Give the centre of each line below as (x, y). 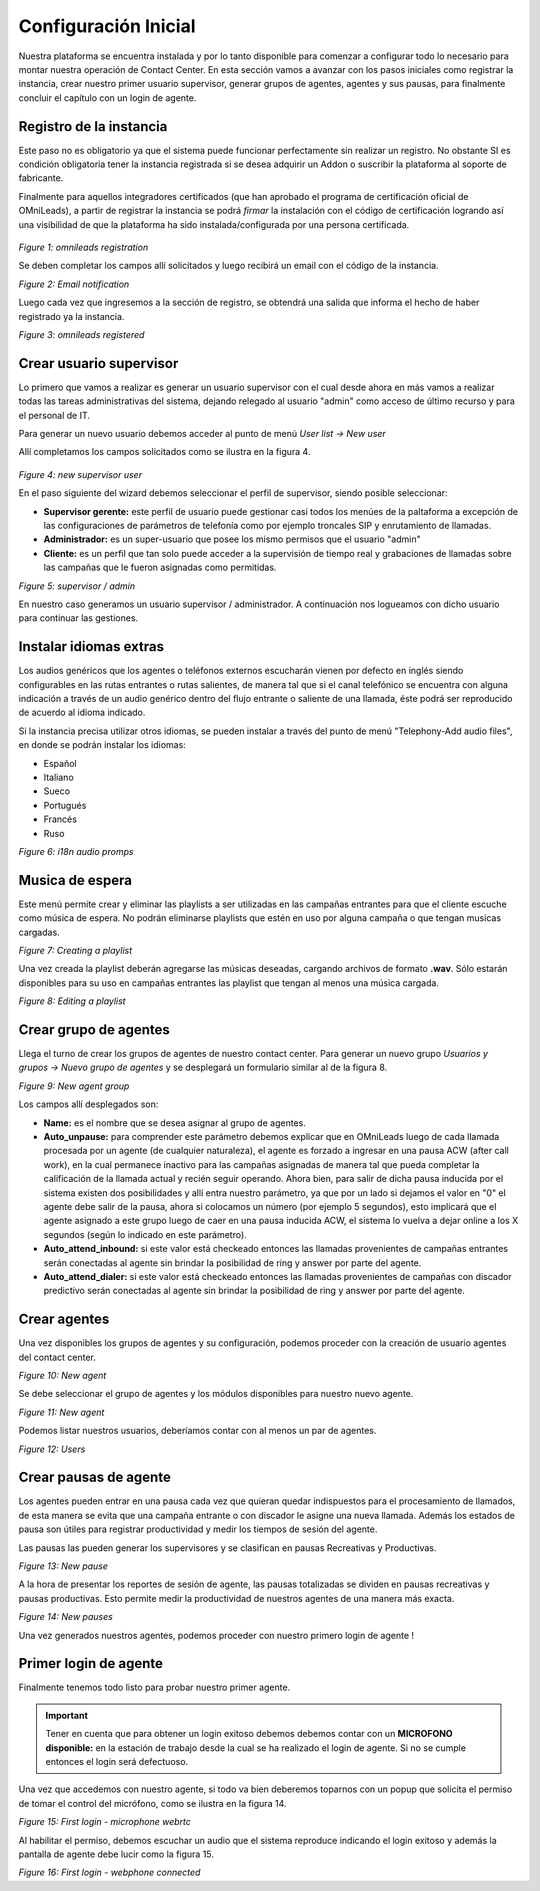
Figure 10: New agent (62, 1375)
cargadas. (39, 932)
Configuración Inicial (107, 26)
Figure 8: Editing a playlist (72, 1001)
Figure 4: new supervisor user (80, 474)
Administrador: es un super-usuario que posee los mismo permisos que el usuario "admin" (232, 539)
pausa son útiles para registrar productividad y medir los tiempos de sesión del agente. (198, 1529)
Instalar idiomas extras (91, 646)
